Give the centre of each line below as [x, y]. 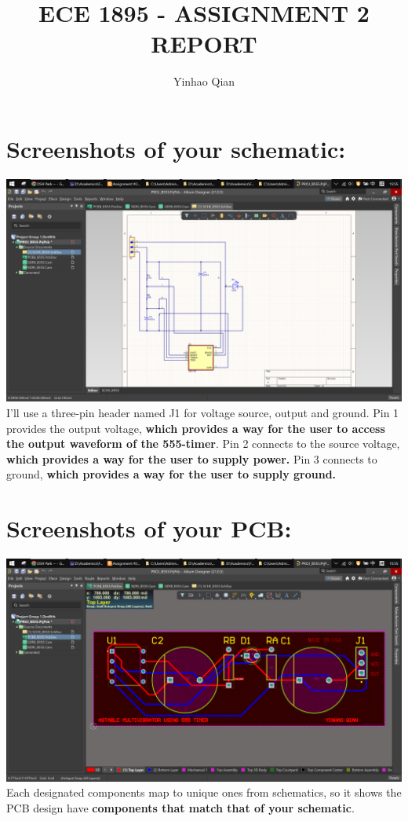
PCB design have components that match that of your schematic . [180, 807]
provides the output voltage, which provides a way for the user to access [196, 428]
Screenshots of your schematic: [176, 148]
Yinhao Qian [204, 81]
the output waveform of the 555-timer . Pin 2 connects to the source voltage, [203, 443]
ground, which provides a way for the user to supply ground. [171, 474]
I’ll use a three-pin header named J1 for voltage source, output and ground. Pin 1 [203, 412]
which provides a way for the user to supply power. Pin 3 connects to [192, 458]
